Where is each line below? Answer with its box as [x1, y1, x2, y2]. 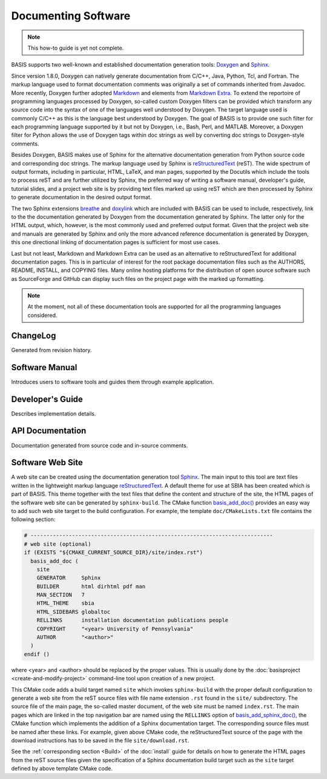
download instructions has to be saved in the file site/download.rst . [11, 737, 190, 744]
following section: [11, 515, 56, 523]
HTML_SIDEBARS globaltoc [36, 608, 111, 615]
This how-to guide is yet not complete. [27, 44, 124, 51]
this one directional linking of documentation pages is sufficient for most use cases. [11, 239, 220, 246]
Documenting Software [11, 9, 131, 22]
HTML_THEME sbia [36, 600, 95, 607]
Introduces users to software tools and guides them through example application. [11, 378, 214, 385]
